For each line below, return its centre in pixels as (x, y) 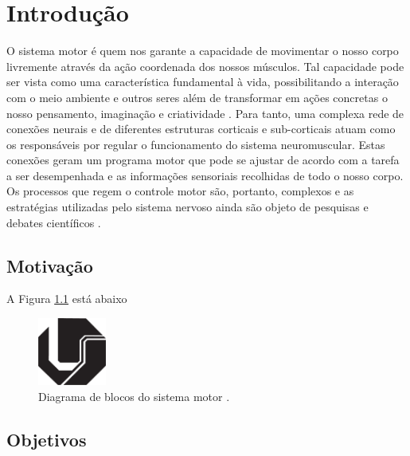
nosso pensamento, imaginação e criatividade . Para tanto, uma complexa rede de (205, 113)
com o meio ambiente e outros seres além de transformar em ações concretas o (197, 97)
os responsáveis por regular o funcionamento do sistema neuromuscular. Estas (196, 144)
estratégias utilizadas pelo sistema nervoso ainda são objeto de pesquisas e (187, 207)
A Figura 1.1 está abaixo (67, 299)
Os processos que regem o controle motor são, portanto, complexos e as (180, 191)
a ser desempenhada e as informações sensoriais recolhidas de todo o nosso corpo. (205, 175)
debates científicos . (54, 222)
